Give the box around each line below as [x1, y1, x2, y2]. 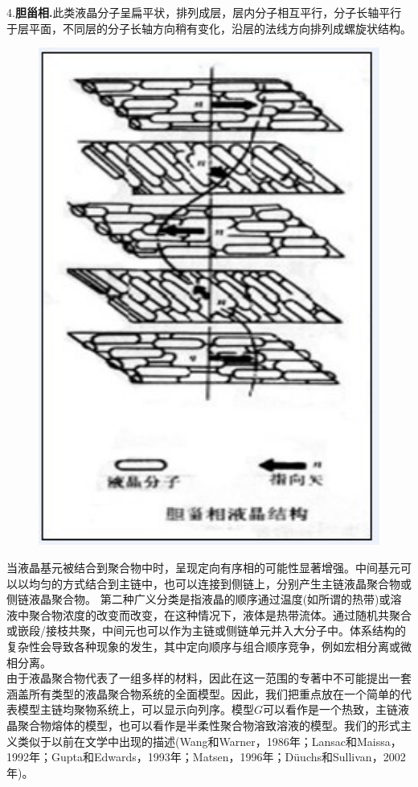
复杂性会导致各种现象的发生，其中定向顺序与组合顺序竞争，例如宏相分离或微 [6, 638, 412, 654]
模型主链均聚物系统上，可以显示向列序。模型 [17, 701, 254, 718]
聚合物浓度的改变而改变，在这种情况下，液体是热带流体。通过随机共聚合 [28, 606, 412, 623]
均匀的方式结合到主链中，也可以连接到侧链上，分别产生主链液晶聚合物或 [28, 575, 412, 591]
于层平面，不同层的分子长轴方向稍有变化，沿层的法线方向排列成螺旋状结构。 [6, 19, 412, 36]
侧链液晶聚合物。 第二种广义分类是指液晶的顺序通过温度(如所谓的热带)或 [6, 591, 391, 608]
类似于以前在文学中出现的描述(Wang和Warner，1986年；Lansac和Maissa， [17, 732, 402, 749]
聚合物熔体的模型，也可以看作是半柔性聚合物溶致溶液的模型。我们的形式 [17, 716, 400, 733]
